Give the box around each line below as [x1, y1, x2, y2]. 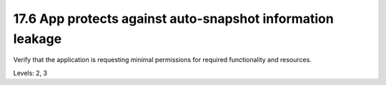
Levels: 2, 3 [13, 69, 48, 77]
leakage [13, 31, 62, 46]
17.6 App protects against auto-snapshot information [13, 11, 334, 26]
